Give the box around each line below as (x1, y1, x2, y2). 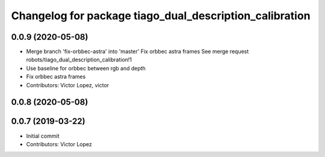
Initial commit (26, 132, 60, 140)
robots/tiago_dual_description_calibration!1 (26, 56, 132, 63)
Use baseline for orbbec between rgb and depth (26, 64, 146, 72)
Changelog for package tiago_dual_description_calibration (11, 9, 311, 22)
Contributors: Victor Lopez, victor (26, 81, 110, 88)
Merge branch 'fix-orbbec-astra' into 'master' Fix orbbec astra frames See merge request (26, 48, 249, 55)
